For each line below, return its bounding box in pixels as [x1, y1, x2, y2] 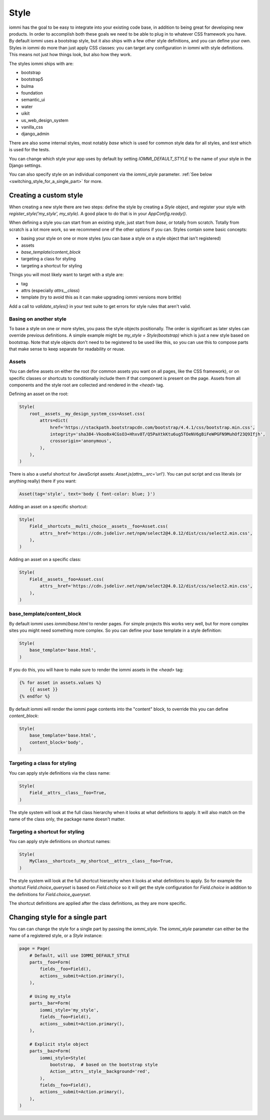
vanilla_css [21, 124, 43, 130]
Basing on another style [9, 315, 67, 322]
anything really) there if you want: [9, 478, 77, 484]
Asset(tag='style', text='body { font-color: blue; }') [19, 491, 156, 497]
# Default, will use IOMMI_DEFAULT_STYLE [29, 953, 130, 958]
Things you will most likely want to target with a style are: [9, 272, 124, 278]
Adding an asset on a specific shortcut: [9, 503, 88, 509]
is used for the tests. [9, 147, 51, 153]
